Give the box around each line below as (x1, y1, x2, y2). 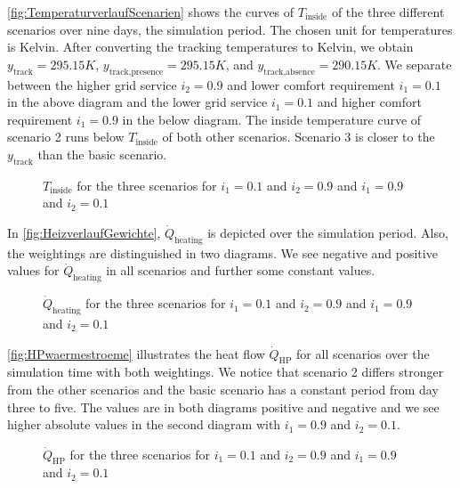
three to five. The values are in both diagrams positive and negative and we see (7, 397, 440, 416)
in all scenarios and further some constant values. (106, 261, 375, 280)
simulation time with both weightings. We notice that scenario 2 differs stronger (7, 362, 444, 381)
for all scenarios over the (296, 344, 430, 362)
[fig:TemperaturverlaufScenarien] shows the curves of (7, 3, 295, 20)
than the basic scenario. (37, 144, 167, 163)
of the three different (331, 3, 445, 20)
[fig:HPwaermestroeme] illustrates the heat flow (7, 344, 265, 362)
